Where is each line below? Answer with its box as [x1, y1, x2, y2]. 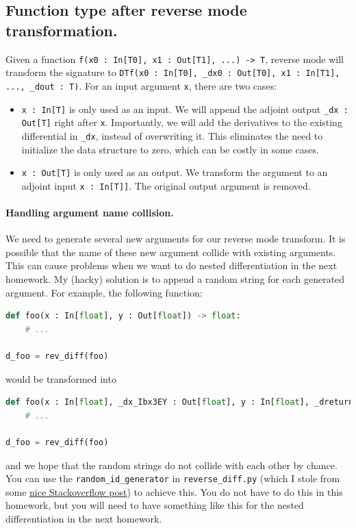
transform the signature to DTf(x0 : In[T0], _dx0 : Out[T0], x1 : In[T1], [5, 65, 340, 79]
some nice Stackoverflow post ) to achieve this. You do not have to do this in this [5, 484, 343, 499]
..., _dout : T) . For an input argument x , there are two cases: [5, 78, 277, 92]
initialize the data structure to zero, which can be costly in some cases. [21, 142, 319, 156]
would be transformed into [5, 371, 116, 386]
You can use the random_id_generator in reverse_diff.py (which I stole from [5, 471, 340, 486]
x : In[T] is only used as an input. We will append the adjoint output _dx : [21, 101, 348, 116]
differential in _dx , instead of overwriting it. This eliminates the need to [21, 128, 323, 142]
